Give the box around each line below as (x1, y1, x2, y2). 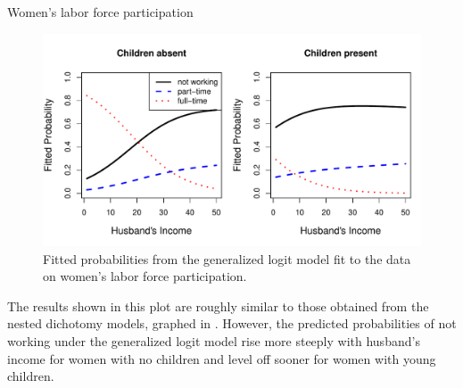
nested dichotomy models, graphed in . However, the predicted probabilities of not (7, 314, 457, 333)
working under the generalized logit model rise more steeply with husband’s (7, 332, 420, 351)
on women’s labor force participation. (43, 267, 247, 285)
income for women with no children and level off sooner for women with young (7, 349, 436, 367)
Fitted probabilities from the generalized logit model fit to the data (43, 249, 411, 268)
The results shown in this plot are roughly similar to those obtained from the (7, 296, 429, 315)
